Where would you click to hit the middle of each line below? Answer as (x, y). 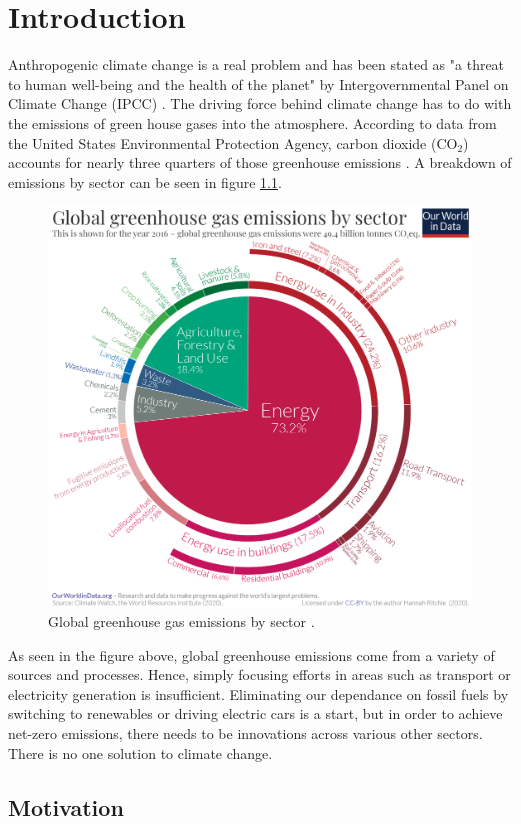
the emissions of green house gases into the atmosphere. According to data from (252, 122)
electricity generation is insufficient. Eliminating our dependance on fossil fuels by (258, 693)
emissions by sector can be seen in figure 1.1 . (145, 181)
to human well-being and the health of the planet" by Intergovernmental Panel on (258, 83)
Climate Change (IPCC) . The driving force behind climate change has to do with (260, 103)
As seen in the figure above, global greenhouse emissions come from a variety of (251, 654)
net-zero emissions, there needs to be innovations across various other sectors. (245, 733)
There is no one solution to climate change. (140, 752)
